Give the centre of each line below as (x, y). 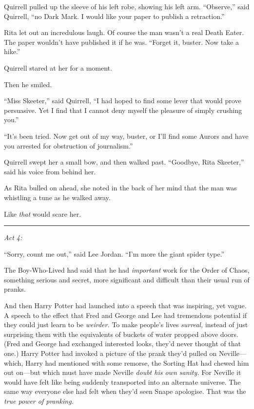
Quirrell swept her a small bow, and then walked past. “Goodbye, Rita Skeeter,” (124, 162)
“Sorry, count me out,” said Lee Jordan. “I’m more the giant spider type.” (114, 253)
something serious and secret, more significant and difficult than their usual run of (127, 279)
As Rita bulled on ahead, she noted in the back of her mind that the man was (120, 188)
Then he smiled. (28, 84)
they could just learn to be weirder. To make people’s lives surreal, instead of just (126, 325)
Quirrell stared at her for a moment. (58, 67)
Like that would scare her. (43, 214)
